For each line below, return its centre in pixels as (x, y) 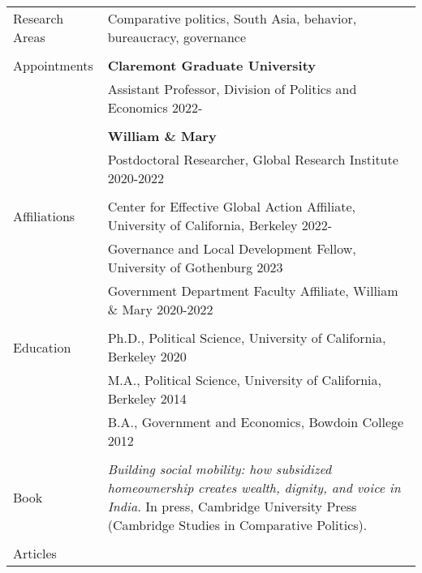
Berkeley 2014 (147, 398)
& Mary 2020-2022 (160, 309)
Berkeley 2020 (147, 356)
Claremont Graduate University (212, 65)
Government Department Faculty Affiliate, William (253, 291)
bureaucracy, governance (177, 37)
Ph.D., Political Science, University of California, (247, 338)
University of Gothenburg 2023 (195, 267)
